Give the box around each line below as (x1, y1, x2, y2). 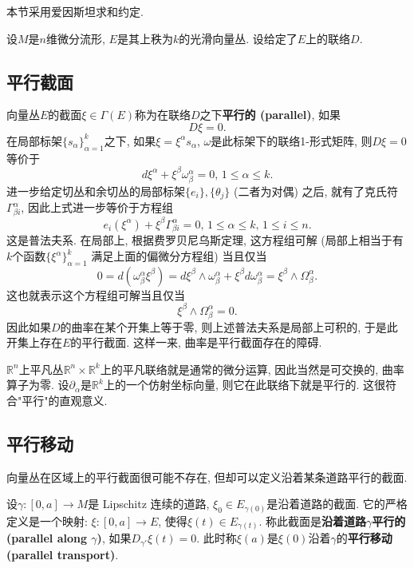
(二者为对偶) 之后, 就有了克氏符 (234, 183, 399, 200)
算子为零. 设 (6, 376, 69, 393)
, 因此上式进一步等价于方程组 (21, 199, 173, 216)
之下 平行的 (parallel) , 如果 (199, 106, 341, 123)
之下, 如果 (104, 132, 156, 149)
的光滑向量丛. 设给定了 (179, 30, 298, 46)
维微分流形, (46, 30, 105, 46)
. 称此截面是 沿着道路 (258, 512, 367, 529)
